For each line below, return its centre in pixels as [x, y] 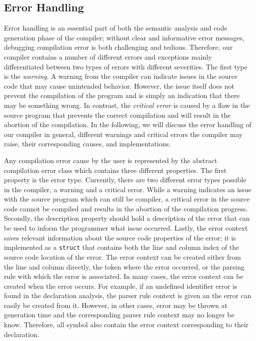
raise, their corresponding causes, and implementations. [87, 144]
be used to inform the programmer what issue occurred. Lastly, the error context [126, 228]
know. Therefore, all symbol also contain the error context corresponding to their [126, 324]
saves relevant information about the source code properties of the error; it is [120, 237]
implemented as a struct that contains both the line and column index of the [122, 247]
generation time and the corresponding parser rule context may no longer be [119, 315]
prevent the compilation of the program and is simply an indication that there [122, 95]
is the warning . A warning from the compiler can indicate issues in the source [121, 76]
